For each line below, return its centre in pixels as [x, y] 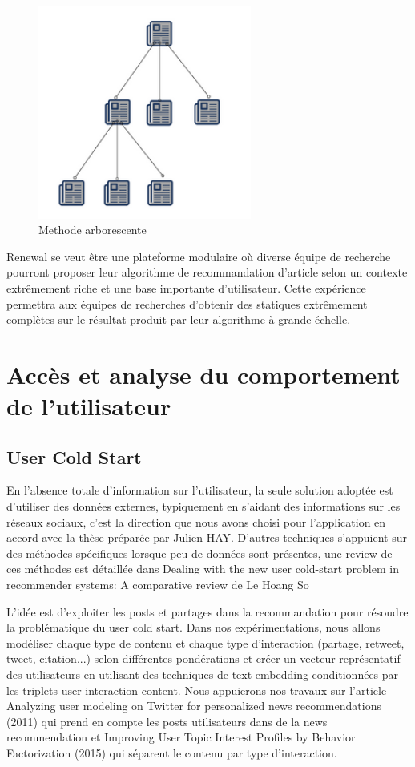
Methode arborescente [93, 230]
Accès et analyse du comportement [203, 374]
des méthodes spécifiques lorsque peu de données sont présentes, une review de [199, 553]
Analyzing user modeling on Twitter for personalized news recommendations [194, 706]
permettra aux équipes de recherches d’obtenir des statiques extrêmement [187, 303]
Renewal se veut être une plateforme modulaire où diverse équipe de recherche [199, 256]
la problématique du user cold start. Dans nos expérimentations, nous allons [193, 627]
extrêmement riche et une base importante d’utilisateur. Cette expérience [186, 287]
